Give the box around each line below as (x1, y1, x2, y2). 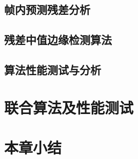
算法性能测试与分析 (4, 61, 101, 77)
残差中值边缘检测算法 (4, 32, 112, 48)
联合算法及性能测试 (4, 97, 134, 118)
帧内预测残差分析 (4, 2, 90, 17)
